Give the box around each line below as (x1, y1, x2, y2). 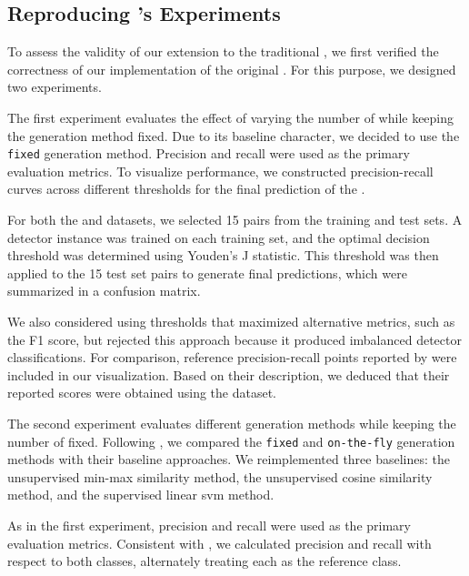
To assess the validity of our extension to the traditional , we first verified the (7, 42, 439, 61)
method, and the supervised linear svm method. (7, 485, 274, 504)
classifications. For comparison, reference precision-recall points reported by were (7, 348, 457, 367)
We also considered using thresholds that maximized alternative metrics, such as (7, 311, 455, 330)
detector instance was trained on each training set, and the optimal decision (7, 227, 430, 247)
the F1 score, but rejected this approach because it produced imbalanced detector (7, 329, 462, 349)
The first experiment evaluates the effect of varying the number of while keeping (7, 107, 454, 126)
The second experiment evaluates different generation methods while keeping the (7, 413, 456, 432)
